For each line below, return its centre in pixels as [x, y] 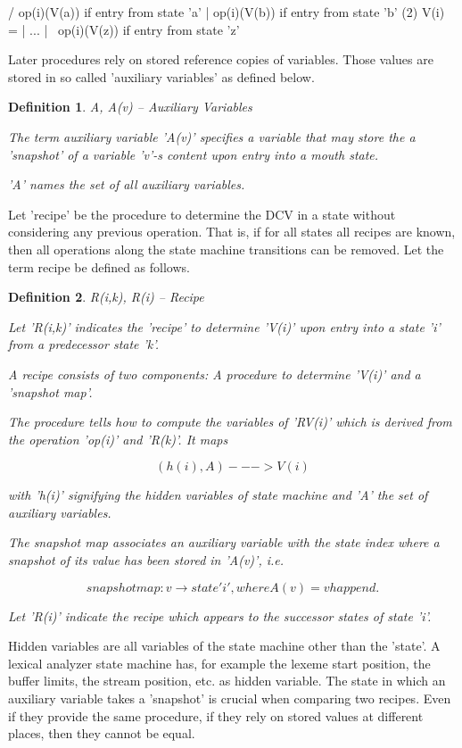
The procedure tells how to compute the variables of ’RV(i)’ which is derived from [230, 422]
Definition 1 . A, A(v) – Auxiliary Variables [130, 107]
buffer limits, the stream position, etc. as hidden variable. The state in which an [227, 681]
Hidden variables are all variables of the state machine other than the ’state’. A [224, 646]
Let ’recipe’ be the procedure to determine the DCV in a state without [202, 214]
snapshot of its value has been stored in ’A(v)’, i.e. [146, 560]
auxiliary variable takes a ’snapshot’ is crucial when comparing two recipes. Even [230, 698]
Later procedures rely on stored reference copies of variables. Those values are [221, 59]
